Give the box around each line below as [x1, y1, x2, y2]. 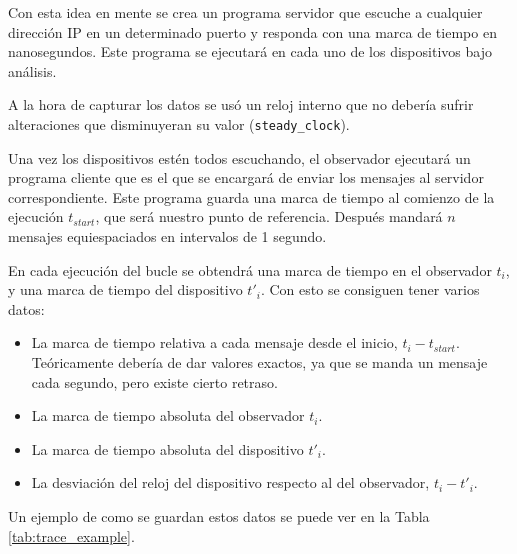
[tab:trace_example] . [8, 525, 135, 546]
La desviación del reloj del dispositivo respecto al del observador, [31, 472, 430, 493]
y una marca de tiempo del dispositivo [8, 279, 243, 300]
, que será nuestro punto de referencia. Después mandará [95, 206, 443, 227]
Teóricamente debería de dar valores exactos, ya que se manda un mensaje [31, 351, 488, 372]
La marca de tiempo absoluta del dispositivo [31, 438, 304, 459]
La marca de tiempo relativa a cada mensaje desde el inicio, [31, 332, 398, 353]
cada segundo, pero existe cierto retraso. [31, 371, 278, 392]
